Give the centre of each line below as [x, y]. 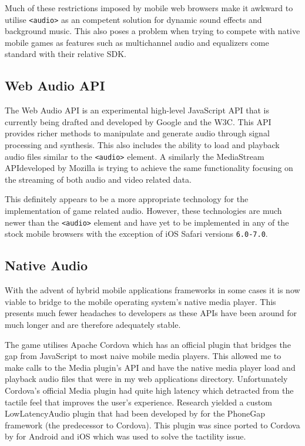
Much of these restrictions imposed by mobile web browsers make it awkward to [149, 8]
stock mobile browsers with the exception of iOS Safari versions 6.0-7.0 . [136, 234]
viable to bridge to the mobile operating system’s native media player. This [140, 301]
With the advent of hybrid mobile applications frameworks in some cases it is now [152, 290]
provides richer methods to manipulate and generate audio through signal [137, 133]
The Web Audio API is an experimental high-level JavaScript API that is [137, 110]
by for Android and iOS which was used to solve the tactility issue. [125, 436]
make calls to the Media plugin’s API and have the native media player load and [150, 367]
